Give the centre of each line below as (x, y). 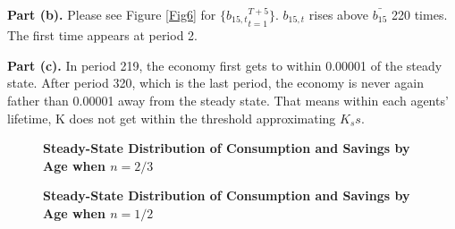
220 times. (420, 14)
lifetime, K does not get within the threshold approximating (172, 118)
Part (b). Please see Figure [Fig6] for (112, 14)
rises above (339, 14)
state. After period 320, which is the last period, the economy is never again (215, 83)
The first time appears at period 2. (102, 35)
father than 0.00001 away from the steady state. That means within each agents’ (228, 101)
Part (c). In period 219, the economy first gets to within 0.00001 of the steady (225, 65)
